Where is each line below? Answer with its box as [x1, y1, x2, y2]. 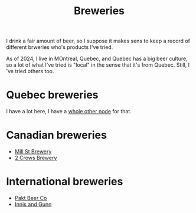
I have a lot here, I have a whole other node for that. [6, 108, 132, 115]
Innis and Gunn [14, 201, 52, 208]
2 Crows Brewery [14, 155, 57, 162]
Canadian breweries [6, 129, 107, 142]
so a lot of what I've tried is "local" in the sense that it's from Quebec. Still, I [6, 61, 190, 68]
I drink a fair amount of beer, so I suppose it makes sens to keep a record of [6, 37, 191, 45]
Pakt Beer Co [14, 195, 47, 201]
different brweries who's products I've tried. [6, 44, 113, 51]
